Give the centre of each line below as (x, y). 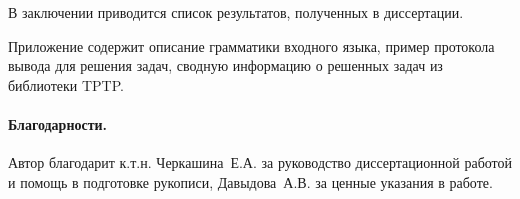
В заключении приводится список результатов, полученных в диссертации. (236, 12)
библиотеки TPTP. (66, 84)
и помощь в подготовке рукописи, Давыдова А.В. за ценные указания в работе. (250, 181)
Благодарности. (58, 123)
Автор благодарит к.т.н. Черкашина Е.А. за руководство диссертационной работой (260, 162)
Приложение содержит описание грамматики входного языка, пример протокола (251, 45)
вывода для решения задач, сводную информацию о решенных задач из (225, 65)
